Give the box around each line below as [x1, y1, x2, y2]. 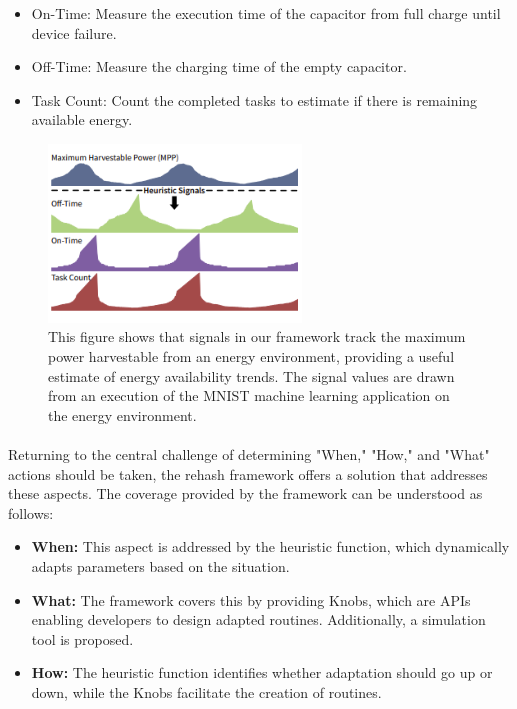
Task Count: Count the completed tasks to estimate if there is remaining [31, 89, 478, 110]
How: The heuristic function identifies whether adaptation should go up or [31, 662, 493, 683]
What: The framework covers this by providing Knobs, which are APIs [31, 589, 471, 610]
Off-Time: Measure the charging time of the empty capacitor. [31, 56, 407, 77]
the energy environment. [48, 404, 197, 425]
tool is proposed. [31, 628, 134, 649]
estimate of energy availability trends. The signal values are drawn [48, 365, 455, 386]
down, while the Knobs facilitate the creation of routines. [31, 681, 382, 702]
